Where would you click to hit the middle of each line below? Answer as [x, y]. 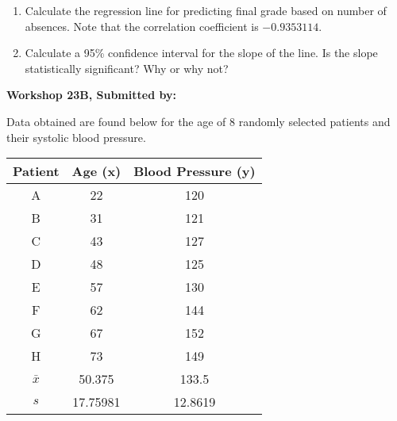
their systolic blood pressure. [76, 137]
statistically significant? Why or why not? [127, 68]
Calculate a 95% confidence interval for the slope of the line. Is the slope [201, 53]
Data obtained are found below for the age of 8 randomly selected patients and [198, 121]
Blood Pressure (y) [195, 171]
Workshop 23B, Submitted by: [91, 95]
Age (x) [96, 171]
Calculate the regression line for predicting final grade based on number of [206, 10]
